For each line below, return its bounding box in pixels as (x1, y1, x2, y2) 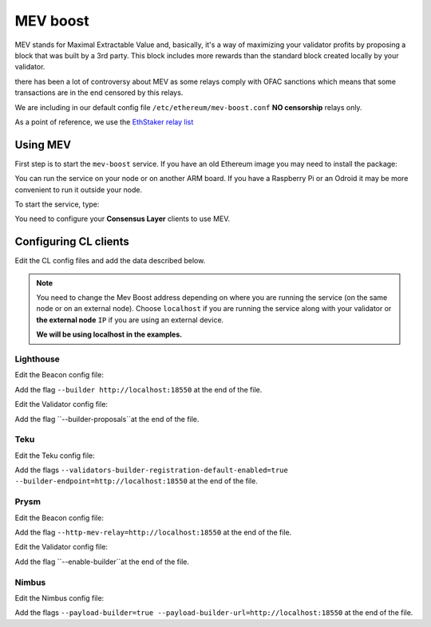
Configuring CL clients (14, 235, 129, 249)
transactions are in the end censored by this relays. (14, 88, 184, 97)
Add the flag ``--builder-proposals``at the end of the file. (14, 414, 200, 424)
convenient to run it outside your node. (14, 184, 143, 195)
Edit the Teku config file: (14, 451, 95, 460)
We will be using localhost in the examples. (36, 329, 183, 339)
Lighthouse (14, 353, 60, 365)
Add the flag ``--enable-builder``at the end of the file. (14, 557, 190, 566)
